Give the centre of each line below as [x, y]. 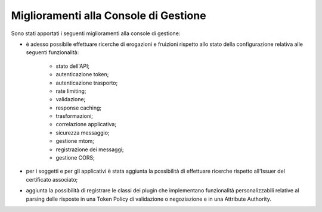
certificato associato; [52, 179]
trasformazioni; [75, 116]
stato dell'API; [72, 66]
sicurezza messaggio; [83, 132]
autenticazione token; [82, 74]
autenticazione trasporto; [87, 83]
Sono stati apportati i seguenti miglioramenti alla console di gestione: [96, 33]
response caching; [79, 108]
